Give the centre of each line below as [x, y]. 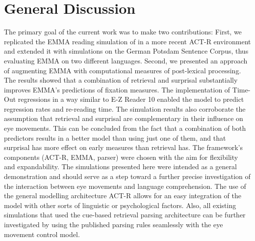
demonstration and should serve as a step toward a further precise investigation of [127, 176]
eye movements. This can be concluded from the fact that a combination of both [125, 128]
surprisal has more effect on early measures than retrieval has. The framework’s [123, 147]
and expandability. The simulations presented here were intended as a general [120, 166]
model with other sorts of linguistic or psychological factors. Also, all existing [120, 205]
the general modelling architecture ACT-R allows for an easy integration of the [123, 196]
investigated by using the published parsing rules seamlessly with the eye [114, 224]
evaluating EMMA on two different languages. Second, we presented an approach [126, 60]
